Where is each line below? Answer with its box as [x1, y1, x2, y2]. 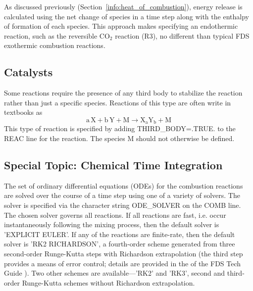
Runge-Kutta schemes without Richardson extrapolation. [22, 277, 195, 288]
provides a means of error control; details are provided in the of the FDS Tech [4, 258, 241, 268]
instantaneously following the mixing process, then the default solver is [4, 219, 219, 230]
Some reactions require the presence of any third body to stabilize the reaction [4, 88, 243, 98]
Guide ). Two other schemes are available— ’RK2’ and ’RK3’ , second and [4, 268, 225, 278]
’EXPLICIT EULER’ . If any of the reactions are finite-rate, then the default [4, 229, 235, 239]
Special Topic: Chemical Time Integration [4, 157, 223, 172]
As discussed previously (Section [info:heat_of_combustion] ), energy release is [4, 1, 243, 11]
